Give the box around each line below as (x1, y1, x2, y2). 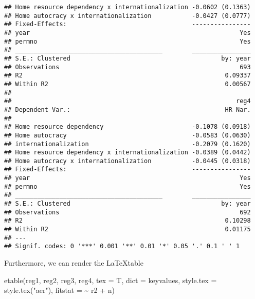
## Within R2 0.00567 (4, 80, 251, 88)
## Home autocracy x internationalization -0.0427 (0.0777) (4, 12, 251, 19)
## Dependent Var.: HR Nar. (4, 106, 251, 113)
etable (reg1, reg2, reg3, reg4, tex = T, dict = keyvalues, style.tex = (4, 274, 217, 285)
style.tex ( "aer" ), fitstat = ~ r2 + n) (4, 285, 115, 295)
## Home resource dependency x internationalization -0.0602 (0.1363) (4, 4, 251, 11)
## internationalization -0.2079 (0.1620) (4, 140, 251, 148)
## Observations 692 (4, 208, 251, 216)
